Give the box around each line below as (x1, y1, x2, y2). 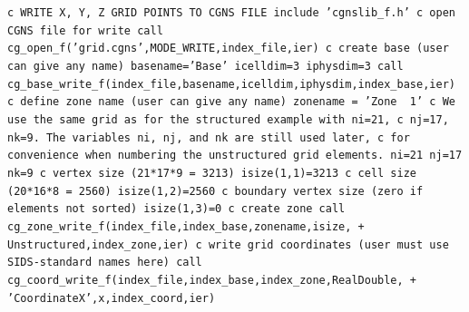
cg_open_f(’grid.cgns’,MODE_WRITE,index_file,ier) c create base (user (7, 42, 449, 55)
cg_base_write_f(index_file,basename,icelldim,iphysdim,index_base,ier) (7, 77, 455, 91)
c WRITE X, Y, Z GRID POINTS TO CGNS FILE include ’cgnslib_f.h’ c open (7, 6, 455, 19)
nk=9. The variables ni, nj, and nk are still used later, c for (7, 131, 410, 144)
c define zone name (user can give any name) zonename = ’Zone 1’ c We (7, 95, 455, 109)
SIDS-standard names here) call (7, 256, 202, 269)
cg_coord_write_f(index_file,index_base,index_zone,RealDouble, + (7, 273, 417, 287)
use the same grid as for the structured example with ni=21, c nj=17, (7, 112, 449, 126)
